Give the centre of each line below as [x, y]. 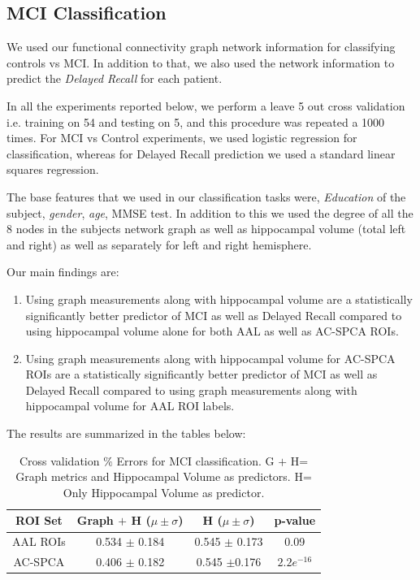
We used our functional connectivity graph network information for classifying [201, 47]
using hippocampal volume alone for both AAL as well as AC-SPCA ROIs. [212, 331]
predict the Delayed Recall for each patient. [115, 78]
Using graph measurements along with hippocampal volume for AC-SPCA [210, 358]
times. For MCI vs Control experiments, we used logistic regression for [182, 138]
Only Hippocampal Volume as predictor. [164, 492]
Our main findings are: [63, 272]
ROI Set [39, 520]
